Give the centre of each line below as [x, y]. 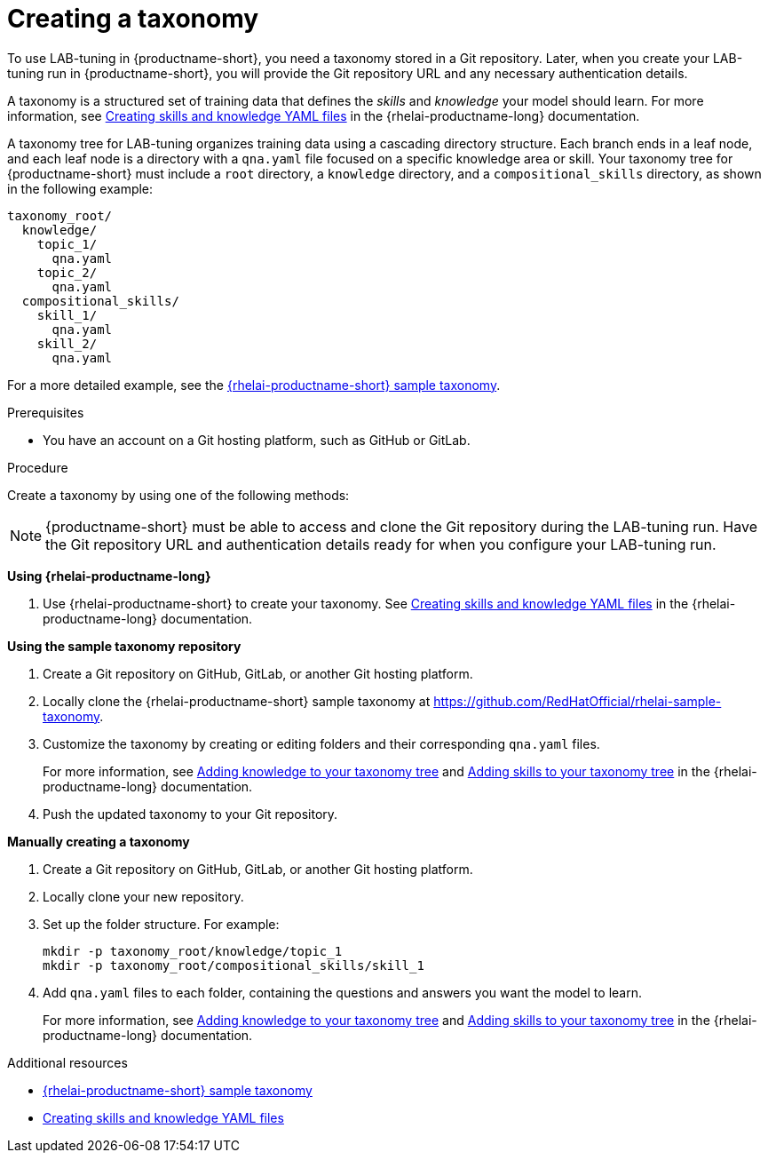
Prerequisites [46, 412]
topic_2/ [67, 272]
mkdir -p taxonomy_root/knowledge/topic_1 [193, 951]
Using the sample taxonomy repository [124, 646]
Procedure [38, 467]
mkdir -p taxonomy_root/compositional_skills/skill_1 [234, 965]
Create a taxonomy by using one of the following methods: [178, 495]
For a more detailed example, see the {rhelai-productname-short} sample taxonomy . [254, 385]
